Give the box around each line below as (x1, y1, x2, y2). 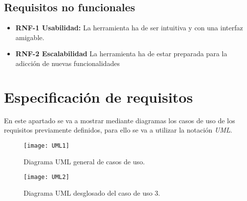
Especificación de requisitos (4, 87, 193, 107)
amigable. (15, 32, 45, 42)
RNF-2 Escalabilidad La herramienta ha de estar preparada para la (15, 48, 227, 59)
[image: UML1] (24, 142, 70, 149)
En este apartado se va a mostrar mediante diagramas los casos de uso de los (4, 115, 235, 125)
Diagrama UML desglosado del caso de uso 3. (24, 187, 160, 198)
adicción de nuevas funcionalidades (15, 58, 120, 68)
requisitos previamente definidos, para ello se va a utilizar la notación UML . (4, 125, 232, 135)
